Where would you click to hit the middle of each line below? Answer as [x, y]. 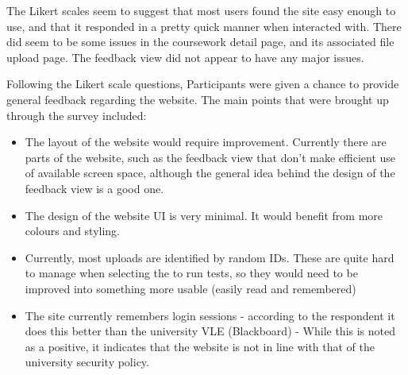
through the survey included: [77, 115]
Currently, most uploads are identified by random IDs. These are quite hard [210, 257]
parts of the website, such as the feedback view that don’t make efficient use [210, 157]
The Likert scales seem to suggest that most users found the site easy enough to [201, 10]
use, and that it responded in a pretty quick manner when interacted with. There [204, 26]
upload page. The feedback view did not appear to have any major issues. [185, 57]
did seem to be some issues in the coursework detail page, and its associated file [200, 42]
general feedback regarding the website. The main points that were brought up [198, 99]
